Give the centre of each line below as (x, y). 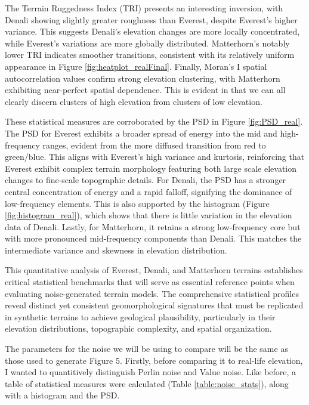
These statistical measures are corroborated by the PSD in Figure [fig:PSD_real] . (154, 121)
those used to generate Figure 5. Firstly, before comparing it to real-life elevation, (154, 360)
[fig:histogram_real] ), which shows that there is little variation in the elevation (149, 215)
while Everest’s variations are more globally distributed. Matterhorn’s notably (147, 43)
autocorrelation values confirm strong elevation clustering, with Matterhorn (143, 78)
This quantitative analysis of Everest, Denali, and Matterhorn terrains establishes (154, 270)
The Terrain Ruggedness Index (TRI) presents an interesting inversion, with (144, 8)
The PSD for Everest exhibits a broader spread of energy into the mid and (141, 133)
